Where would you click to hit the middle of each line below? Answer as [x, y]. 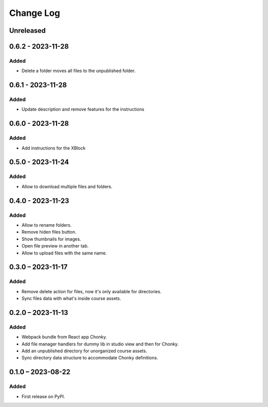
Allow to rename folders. [47, 225]
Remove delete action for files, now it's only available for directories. [92, 291]
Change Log [35, 13]
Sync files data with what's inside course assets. [71, 299]
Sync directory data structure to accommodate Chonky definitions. [90, 358]
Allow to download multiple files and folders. [67, 186]
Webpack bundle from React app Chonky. [64, 337]
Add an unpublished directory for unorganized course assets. [84, 351]
